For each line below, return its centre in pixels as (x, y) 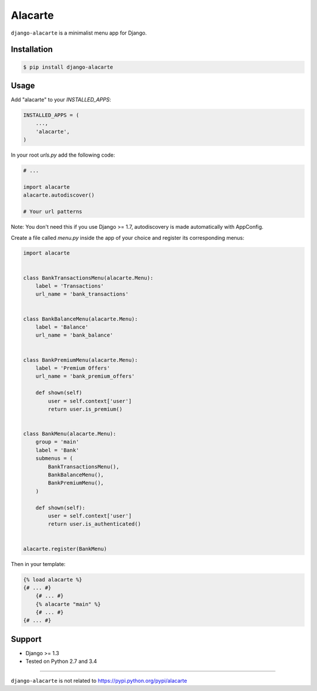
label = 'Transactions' (70, 286)
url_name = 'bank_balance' (75, 335)
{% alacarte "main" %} (68, 604)
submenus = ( (54, 458)
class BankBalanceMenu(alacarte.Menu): (80, 319)
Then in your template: (38, 564)
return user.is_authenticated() (94, 524)
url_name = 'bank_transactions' (82, 294)
